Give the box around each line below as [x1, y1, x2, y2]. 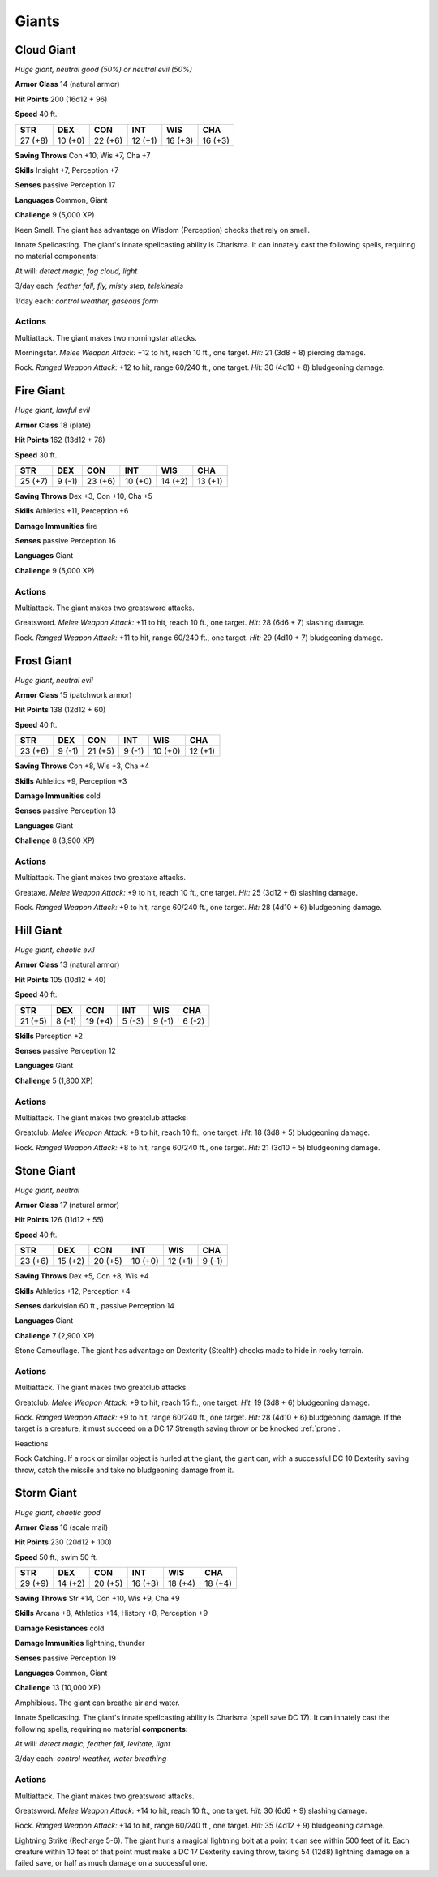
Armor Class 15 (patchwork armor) [15, 690, 132, 700]
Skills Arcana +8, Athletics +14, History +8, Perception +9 [15, 1609, 208, 1618]
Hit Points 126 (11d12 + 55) [15, 1215, 105, 1225]
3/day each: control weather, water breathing [15, 1754, 167, 1763]
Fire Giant [15, 384, 65, 397]
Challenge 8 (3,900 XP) [15, 835, 95, 845]
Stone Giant [15, 1164, 76, 1178]
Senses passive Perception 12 [15, 1046, 117, 1055]
